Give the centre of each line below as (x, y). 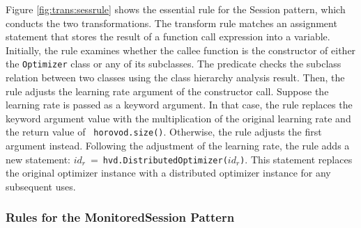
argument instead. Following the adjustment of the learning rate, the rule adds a (178, 146)
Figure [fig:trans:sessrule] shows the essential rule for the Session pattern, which (176, 9)
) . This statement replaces (296, 159)
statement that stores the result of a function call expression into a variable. (168, 36)
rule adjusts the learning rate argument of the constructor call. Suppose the (167, 91)
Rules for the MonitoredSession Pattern (120, 217)
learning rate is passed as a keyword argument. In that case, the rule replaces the (179, 105)
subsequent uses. (41, 186)
